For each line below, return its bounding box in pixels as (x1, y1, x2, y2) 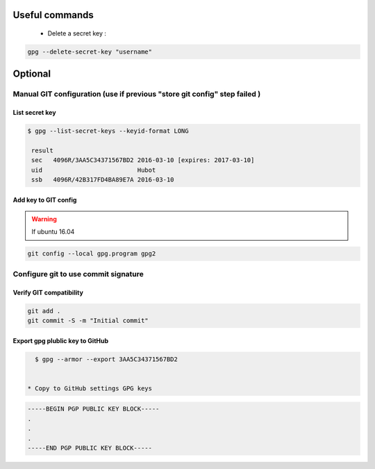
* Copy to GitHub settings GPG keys (27, 384, 153, 392)
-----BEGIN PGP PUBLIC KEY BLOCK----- (27, 405, 160, 413)
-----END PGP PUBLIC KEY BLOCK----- (27, 444, 153, 452)
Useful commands (12, 9, 94, 21)
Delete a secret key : (47, 29, 107, 38)
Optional (12, 68, 51, 80)
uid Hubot (31, 166, 156, 174)
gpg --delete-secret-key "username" (27, 48, 153, 56)
